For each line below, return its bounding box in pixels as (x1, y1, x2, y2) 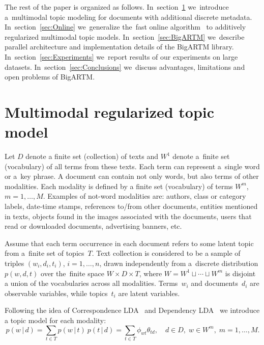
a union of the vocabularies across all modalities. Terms (5, 278, 178, 288)
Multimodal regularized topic (5, 101, 215, 122)
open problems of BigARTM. (5, 71, 95, 82)
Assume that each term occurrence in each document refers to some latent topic (5, 237, 254, 248)
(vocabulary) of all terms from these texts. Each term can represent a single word (5, 161, 260, 171)
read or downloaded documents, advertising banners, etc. (5, 221, 182, 231)
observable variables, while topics (5, 287, 108, 298)
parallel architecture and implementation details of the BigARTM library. (5, 41, 234, 52)
